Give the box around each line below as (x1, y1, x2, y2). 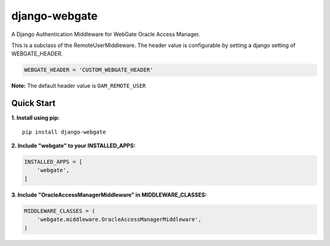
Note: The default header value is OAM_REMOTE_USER (11, 82, 146, 90)
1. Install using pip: (11, 114, 60, 121)
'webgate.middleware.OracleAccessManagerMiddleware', (37, 216, 202, 223)
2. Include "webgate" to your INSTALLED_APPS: (11, 142, 136, 149)
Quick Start (11, 98, 56, 109)
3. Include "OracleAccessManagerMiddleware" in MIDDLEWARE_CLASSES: (11, 191, 207, 198)
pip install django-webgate (22, 128, 106, 136)
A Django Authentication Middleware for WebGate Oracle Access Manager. (11, 31, 200, 38)
